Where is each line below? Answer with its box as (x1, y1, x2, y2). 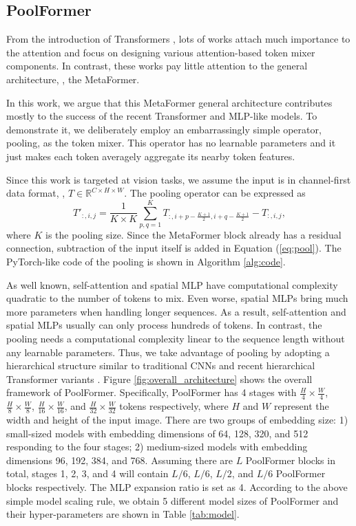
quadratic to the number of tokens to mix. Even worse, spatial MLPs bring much (6, 291, 348, 305)
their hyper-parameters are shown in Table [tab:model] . (6, 507, 240, 521)
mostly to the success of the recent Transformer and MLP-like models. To (6, 109, 317, 123)
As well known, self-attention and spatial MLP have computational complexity (6, 277, 338, 292)
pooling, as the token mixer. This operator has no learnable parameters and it (6, 135, 336, 150)
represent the (273, 399, 329, 413)
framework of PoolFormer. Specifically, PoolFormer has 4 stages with (6, 385, 297, 399)
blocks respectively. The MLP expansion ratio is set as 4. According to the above (6, 480, 348, 494)
